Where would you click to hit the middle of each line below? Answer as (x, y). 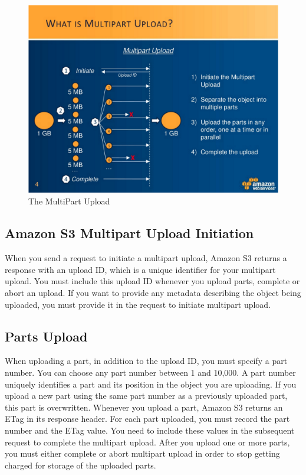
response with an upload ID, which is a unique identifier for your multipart (140, 269)
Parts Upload (46, 336)
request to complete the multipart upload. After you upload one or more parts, (147, 442)
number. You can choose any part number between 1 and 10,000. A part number (150, 372)
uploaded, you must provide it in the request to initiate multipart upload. (138, 304)
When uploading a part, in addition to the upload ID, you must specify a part (146, 361)
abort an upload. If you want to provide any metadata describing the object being (153, 292)
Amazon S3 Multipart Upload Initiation (129, 233)
